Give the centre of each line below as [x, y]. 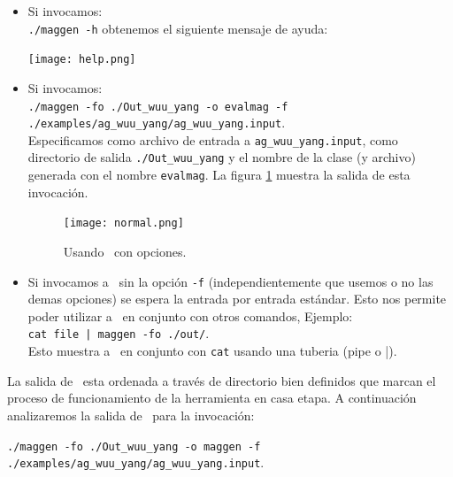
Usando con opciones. [125, 252]
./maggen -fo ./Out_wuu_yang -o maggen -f [134, 446]
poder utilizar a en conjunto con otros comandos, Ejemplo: [190, 315]
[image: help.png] [82, 60]
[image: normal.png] [123, 223]
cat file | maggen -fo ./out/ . [119, 333]
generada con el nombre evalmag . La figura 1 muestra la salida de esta [219, 175]
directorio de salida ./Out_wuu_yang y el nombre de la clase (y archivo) [222, 157]
